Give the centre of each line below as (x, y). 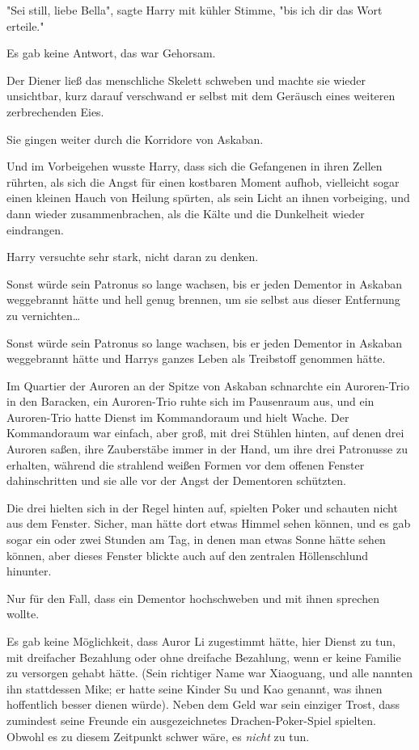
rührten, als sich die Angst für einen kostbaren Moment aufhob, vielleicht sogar (203, 181)
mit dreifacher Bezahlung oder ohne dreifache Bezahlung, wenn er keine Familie (204, 657)
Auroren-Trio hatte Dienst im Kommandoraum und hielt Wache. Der (178, 417)
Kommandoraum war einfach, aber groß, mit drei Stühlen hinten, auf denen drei (205, 433)
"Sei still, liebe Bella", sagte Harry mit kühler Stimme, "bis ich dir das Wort (195, 10)
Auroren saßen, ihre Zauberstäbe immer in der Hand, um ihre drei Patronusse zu (207, 449)
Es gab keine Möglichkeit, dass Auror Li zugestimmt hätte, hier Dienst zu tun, (201, 641)
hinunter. (29, 571)
